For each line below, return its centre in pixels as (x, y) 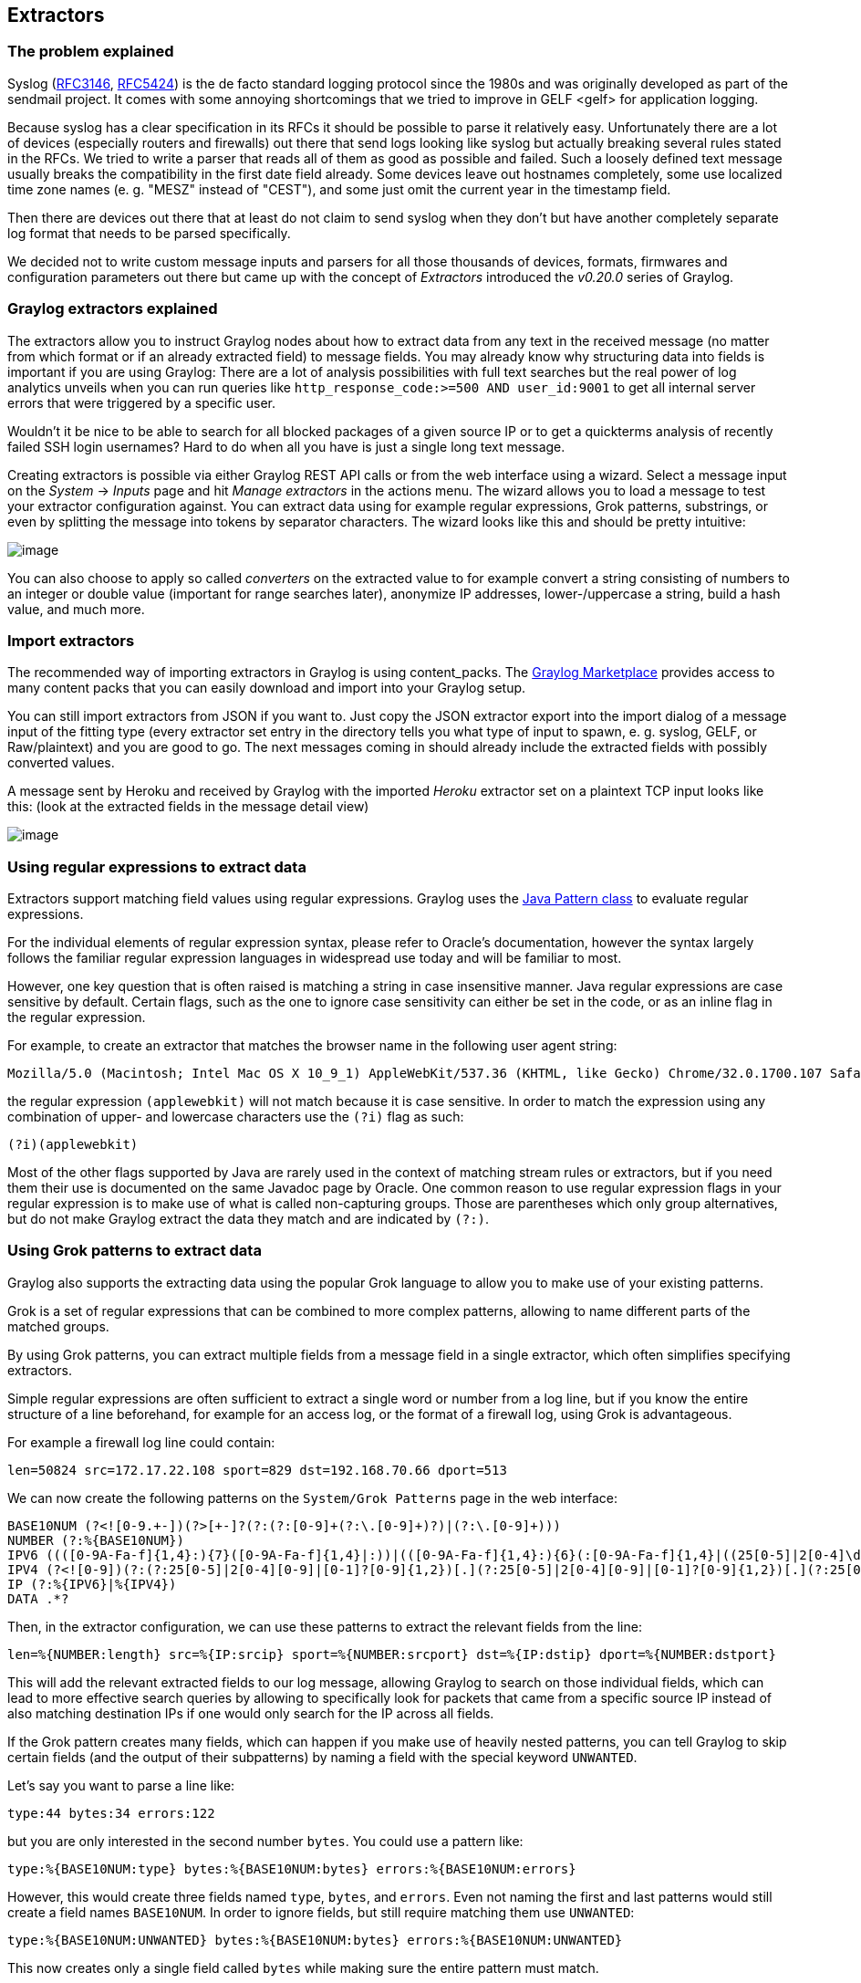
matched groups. (58, 1326)
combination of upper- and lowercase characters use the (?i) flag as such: (236, 1117)
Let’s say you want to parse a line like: (121, 1785)
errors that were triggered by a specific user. (142, 402)
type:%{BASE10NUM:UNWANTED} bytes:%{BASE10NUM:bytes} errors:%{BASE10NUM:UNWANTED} (315, 1940)
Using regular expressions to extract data (157, 866)
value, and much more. (76, 609)
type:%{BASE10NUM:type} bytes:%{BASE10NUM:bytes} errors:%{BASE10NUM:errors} (292, 1868)
